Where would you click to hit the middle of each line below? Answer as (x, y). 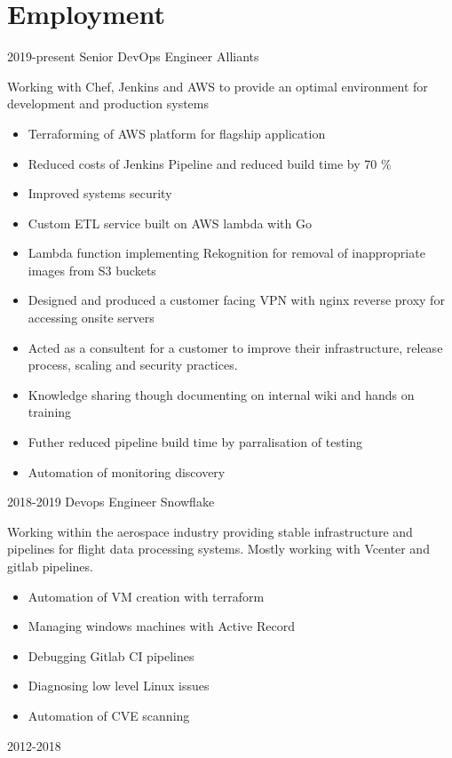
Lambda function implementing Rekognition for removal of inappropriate (226, 253)
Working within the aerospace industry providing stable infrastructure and (210, 531)
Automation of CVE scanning (109, 715)
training (50, 412)
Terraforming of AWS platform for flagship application (177, 133)
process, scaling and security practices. (133, 365)
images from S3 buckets (92, 270)
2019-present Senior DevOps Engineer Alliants (133, 56)
